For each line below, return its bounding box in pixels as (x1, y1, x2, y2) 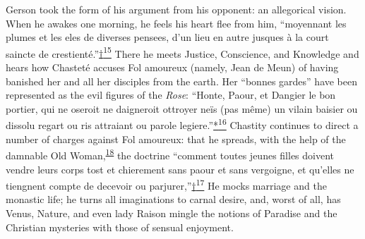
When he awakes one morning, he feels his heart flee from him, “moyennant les (6, 16, 347, 30)
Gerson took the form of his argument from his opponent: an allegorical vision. (6, 2, 347, 16)
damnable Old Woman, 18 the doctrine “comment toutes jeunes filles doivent (6, 146, 335, 162)
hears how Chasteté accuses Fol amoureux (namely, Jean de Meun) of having (6, 60, 339, 75)
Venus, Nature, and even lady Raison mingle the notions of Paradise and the (6, 205, 337, 220)
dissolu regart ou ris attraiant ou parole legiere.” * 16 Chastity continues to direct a (6, 116, 359, 133)
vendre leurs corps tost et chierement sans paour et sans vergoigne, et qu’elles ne (6, 161, 354, 176)
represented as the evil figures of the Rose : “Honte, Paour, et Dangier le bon (6, 87, 336, 102)
